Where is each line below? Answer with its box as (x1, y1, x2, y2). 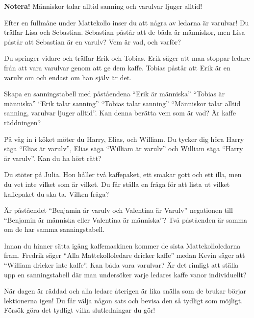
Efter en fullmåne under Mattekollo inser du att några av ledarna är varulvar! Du (4, 17, 249, 27)
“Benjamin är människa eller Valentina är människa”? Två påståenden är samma (4, 214, 248, 225)
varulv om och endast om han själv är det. (4, 72, 132, 82)
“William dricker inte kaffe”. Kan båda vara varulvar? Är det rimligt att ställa (4, 260, 239, 270)
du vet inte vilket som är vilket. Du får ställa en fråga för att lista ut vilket (4, 179, 230, 189)
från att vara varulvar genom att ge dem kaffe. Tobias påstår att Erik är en (4, 62, 230, 72)
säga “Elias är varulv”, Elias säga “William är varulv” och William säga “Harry (4, 143, 243, 154)
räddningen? (4, 117, 41, 127)
